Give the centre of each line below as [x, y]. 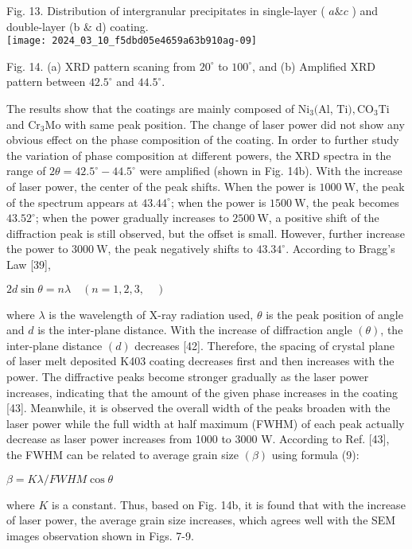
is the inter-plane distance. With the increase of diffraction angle [195, 330]
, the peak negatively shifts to [180, 249]
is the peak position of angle [334, 314]
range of [26, 171]
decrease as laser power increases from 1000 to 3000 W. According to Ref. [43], [198, 439]
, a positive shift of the [324, 218]
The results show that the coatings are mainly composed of [151, 109]
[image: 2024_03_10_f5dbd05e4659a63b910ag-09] [132, 41]
